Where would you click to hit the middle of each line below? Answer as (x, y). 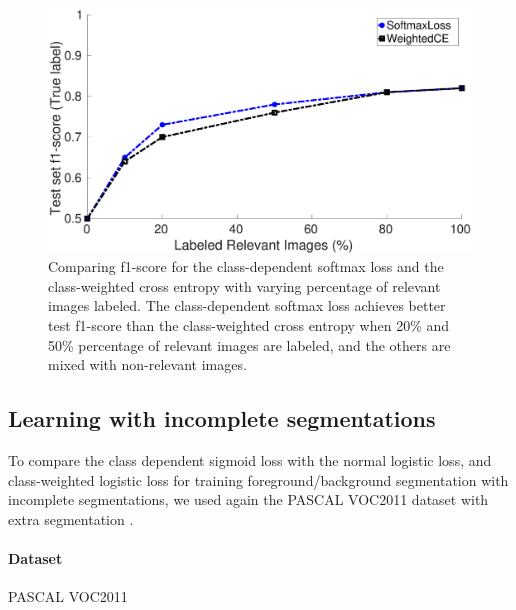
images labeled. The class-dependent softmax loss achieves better (247, 305)
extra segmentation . (71, 518)
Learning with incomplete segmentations (222, 418)
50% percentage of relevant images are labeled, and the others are (249, 344)
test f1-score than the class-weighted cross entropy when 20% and (249, 325)
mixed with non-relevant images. (147, 364)
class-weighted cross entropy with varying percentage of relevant (244, 285)
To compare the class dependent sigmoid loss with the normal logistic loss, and (250, 460)
